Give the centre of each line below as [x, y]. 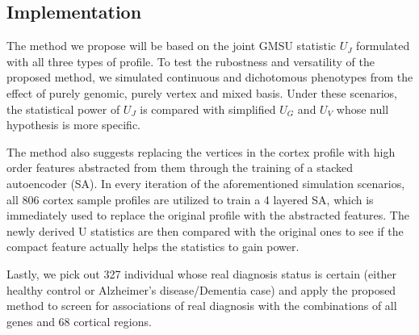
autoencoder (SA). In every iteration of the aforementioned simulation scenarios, [206, 183]
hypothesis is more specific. [73, 125]
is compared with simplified [208, 109]
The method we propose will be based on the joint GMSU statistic [171, 46]
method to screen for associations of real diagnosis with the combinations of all [202, 306]
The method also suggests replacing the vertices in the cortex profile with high [201, 151]
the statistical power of [63, 109]
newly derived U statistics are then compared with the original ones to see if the [205, 230]
